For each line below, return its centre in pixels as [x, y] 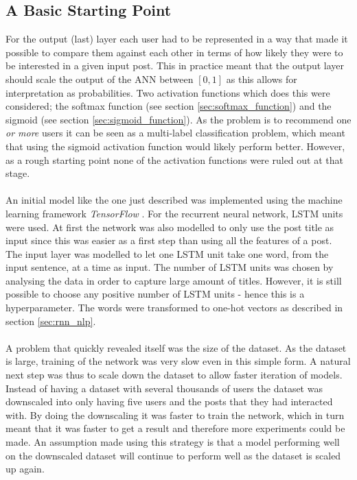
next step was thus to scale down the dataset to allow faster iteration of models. [174, 375]
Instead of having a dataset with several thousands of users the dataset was [164, 388]
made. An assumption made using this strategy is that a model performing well [173, 442]
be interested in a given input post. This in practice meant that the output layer [175, 65]
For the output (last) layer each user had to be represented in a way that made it [177, 39]
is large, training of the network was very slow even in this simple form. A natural [178, 361]
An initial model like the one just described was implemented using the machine [174, 200]
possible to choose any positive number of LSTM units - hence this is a [155, 294]
